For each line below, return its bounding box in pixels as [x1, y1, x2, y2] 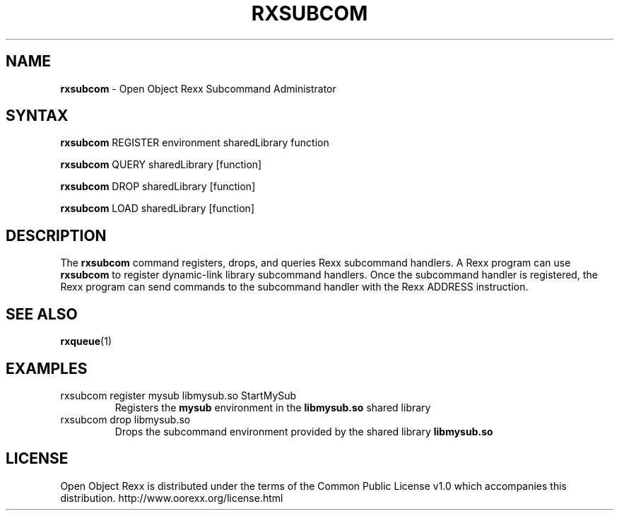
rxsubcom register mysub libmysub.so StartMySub [60, 389, 297, 401]
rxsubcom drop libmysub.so [60, 413, 191, 426]
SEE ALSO [6, 305, 78, 323]
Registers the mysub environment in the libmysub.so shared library [114, 401, 431, 414]
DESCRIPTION [6, 226, 107, 245]
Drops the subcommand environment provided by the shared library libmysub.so [114, 425, 493, 438]
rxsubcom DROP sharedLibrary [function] [60, 180, 256, 193]
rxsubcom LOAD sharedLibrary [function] [60, 202, 254, 215]
